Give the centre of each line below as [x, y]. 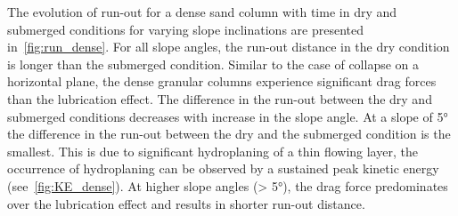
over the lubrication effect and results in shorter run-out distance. [186, 203]
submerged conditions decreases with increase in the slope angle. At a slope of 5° [228, 116]
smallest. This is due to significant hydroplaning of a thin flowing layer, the [213, 151]
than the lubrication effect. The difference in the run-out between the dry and [220, 98]
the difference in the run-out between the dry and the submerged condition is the [229, 134]
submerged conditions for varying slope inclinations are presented [185, 29]
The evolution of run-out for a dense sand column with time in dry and [202, 12]
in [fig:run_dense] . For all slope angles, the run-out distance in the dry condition [229, 47]
